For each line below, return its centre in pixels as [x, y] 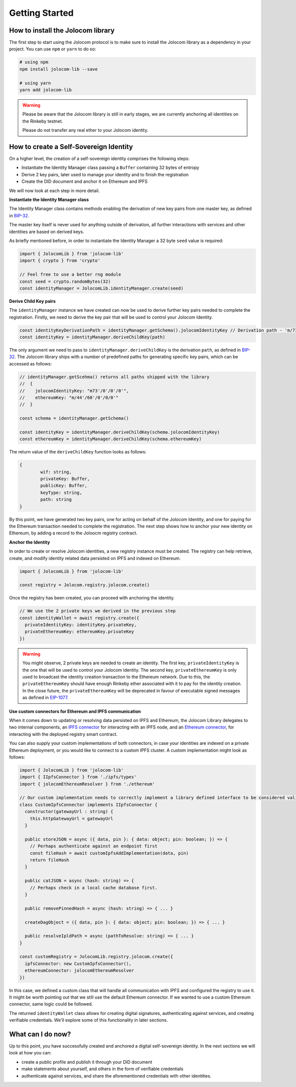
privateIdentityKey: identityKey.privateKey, [81, 625]
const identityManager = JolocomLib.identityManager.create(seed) [101, 288]
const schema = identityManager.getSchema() [74, 418]
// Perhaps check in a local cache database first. [94, 887]
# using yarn [35, 83]
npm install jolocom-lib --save [59, 69]
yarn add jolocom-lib [46, 90]
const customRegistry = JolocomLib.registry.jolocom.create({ [96, 957]
